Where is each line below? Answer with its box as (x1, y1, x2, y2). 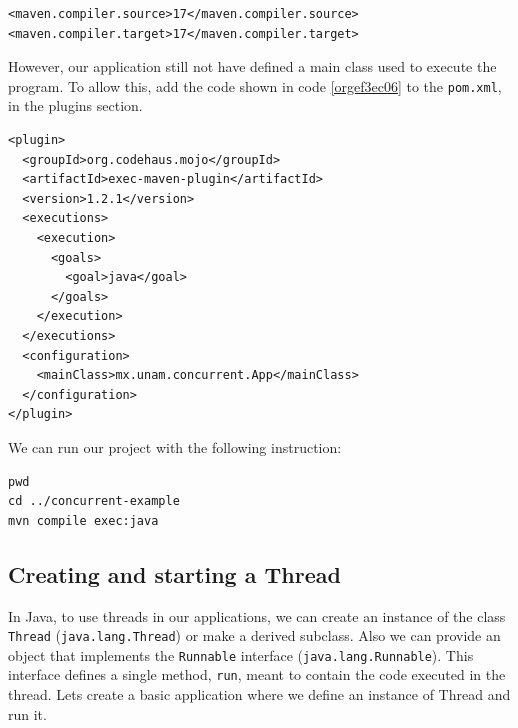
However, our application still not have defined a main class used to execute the (8, 56, 497, 77)
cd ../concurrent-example (8, 494, 180, 509)
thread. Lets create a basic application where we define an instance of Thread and (8, 684, 511, 705)
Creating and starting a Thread (8, 558, 341, 589)
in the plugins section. (8, 95, 143, 116)
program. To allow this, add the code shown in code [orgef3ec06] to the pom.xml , (8, 75, 502, 96)
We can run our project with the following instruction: (8, 436, 342, 457)
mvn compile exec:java (8, 513, 159, 528)
